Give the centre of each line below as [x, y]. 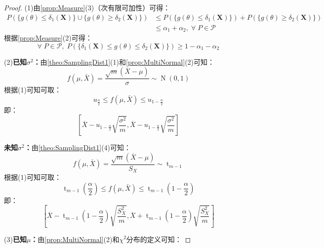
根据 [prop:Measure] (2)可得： [48, 38]
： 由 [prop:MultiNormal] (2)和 [75, 239]
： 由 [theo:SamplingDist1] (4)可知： [78, 147]
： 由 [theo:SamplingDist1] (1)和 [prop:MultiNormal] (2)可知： [124, 62]
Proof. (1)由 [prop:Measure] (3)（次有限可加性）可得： [87, 7]
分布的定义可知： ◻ [159, 239]
